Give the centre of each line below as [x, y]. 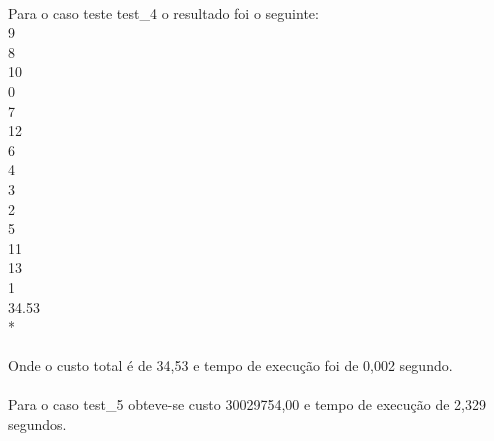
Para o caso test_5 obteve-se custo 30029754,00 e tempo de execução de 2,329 [247, 404]
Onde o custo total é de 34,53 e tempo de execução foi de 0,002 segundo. [230, 365]
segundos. [37, 424]
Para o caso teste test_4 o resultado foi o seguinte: [163, 12]
